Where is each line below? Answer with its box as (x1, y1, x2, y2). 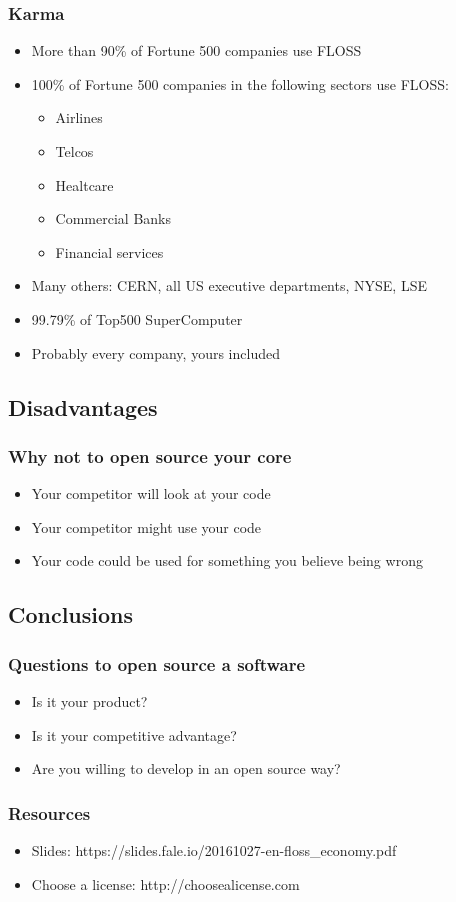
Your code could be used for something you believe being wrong (31, 550, 423, 571)
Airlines (55, 107, 103, 128)
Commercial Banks (55, 208, 171, 229)
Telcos (55, 141, 94, 161)
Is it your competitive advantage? (31, 724, 237, 745)
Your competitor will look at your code (31, 483, 271, 504)
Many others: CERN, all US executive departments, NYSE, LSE (31, 275, 427, 296)
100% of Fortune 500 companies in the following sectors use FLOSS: (31, 73, 449, 94)
